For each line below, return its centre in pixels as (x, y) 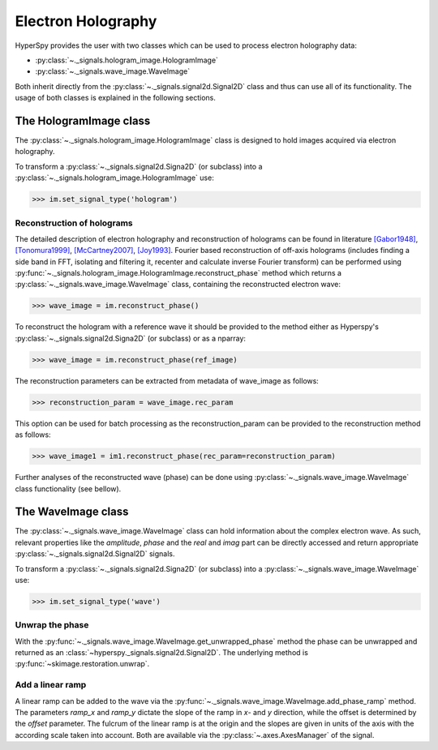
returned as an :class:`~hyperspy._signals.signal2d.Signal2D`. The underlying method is (161, 653)
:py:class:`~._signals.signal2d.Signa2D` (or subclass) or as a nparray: (131, 338)
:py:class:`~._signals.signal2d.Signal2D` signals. (95, 554)
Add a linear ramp (51, 685)
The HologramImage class (83, 120)
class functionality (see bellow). (68, 489)
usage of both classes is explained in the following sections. (116, 98)
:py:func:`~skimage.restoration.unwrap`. (82, 664)
